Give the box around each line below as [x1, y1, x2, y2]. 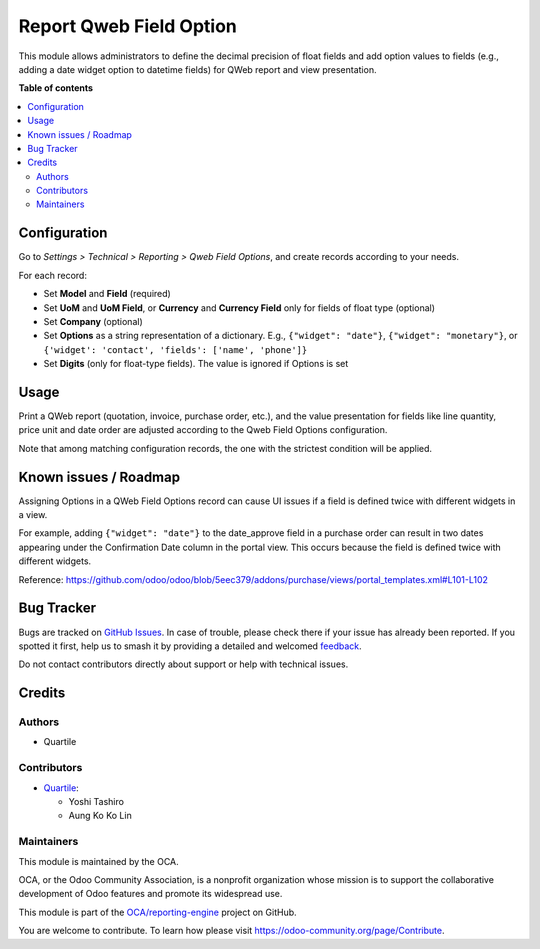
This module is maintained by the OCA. [18, 855, 179, 867]
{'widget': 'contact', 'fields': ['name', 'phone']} [43, 344, 308, 355]
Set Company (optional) [43, 315, 144, 327]
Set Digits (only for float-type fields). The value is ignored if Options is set [43, 358, 349, 370]
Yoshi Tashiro [68, 796, 125, 808]
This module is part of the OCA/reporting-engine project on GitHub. [18, 906, 297, 918]
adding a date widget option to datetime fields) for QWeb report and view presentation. [18, 63, 377, 75]
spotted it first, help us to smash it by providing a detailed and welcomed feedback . [18, 640, 362, 652]
